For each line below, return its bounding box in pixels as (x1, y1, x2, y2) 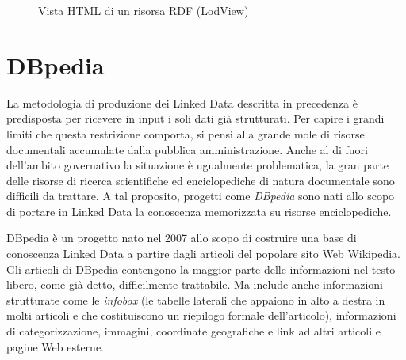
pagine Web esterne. (6, 338, 105, 354)
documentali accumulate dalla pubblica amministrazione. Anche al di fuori (6, 141, 368, 157)
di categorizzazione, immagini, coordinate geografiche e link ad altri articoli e (6, 323, 381, 339)
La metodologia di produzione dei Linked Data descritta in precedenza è (6, 94, 358, 111)
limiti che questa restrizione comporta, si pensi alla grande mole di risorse (6, 125, 365, 142)
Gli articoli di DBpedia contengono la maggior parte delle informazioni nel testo (6, 260, 396, 277)
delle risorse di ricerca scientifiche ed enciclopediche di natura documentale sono (6, 172, 395, 188)
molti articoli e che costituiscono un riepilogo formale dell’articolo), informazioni (6, 307, 396, 324)
